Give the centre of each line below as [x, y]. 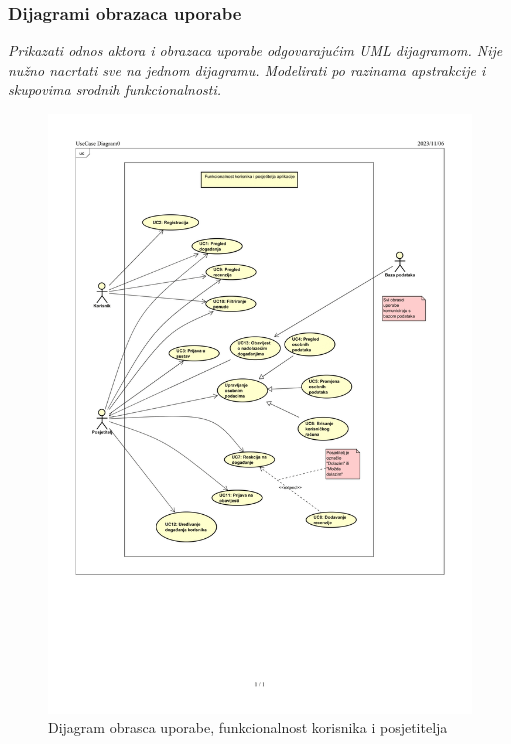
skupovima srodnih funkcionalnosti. [115, 89]
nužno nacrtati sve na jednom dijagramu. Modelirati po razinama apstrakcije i [247, 69]
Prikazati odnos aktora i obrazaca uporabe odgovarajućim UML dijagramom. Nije [255, 50]
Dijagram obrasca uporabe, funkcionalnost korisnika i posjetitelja [248, 727]
